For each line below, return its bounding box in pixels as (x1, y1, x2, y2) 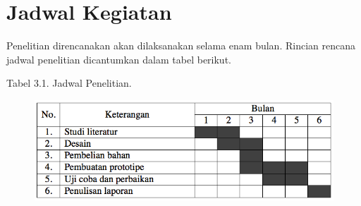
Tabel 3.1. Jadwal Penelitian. (6, 75, 132, 90)
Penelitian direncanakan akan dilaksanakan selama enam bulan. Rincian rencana (6, 38, 355, 53)
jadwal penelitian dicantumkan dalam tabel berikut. (6, 51, 231, 66)
